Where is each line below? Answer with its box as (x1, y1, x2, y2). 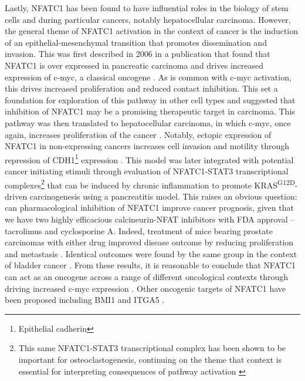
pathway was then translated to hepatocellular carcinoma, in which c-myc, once (5, 116, 291, 129)
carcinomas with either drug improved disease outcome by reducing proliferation (5, 236, 294, 248)
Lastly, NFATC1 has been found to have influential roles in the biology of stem (5, 2, 289, 14)
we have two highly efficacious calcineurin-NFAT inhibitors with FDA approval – (5, 213, 295, 225)
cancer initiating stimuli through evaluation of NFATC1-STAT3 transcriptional (5, 164, 289, 177)
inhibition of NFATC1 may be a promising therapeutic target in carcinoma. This (5, 105, 295, 117)
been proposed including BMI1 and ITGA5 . (5, 294, 165, 306)
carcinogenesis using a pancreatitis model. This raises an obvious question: (29, 190, 297, 202)
